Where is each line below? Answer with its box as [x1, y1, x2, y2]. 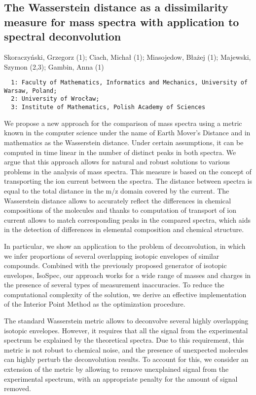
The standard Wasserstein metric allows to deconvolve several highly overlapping [4, 316, 249, 326]
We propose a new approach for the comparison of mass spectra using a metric [4, 118, 242, 128]
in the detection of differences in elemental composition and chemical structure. [4, 224, 244, 235]
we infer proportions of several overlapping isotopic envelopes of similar [4, 250, 219, 261]
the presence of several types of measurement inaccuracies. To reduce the [4, 279, 224, 290]
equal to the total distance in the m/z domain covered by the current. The [4, 185, 229, 196]
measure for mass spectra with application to [4, 14, 239, 29]
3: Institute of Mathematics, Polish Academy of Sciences [11, 104, 206, 111]
